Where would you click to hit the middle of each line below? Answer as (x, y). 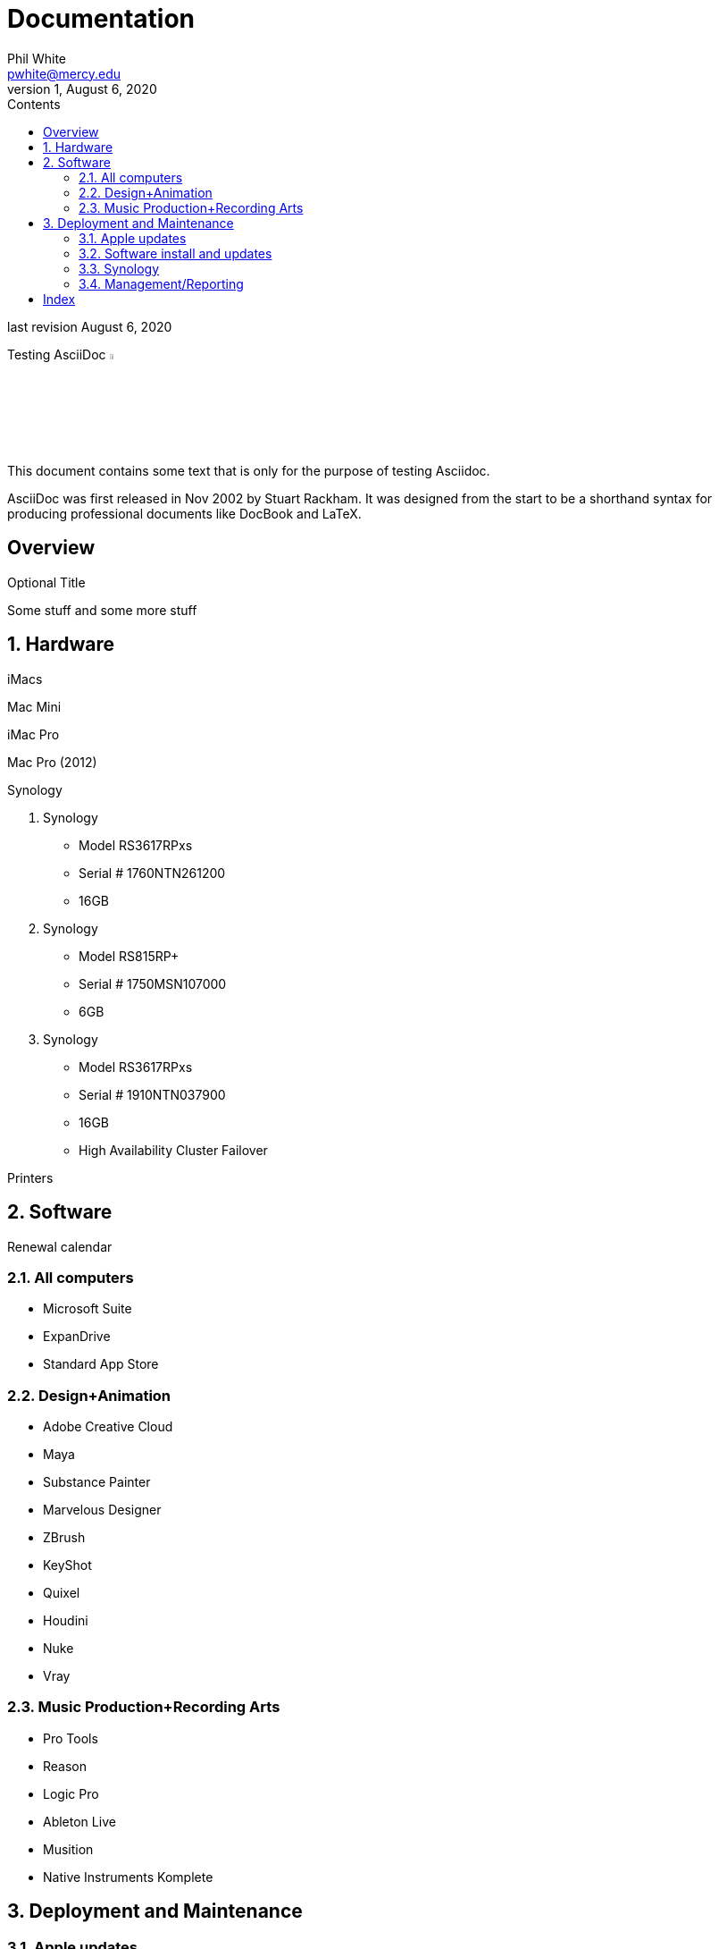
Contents (34, 104)
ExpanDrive (77, 1337)
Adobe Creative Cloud (108, 1426)
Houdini (66, 1620)
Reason (65, 1766)
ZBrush (64, 1537)
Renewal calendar (60, 1246)
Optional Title (46, 582)
